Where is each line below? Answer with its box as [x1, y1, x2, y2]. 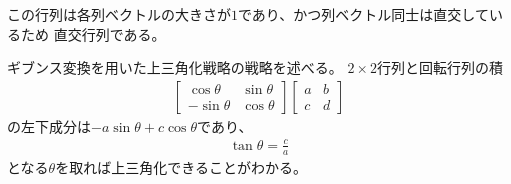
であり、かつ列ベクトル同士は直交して [238, 4, 489, 24]
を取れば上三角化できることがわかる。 [55, 156, 307, 177]
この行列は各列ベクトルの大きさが [7, 4, 231, 24]
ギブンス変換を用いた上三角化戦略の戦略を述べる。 [7, 57, 343, 78]
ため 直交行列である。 [20, 23, 166, 44]
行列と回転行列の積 [376, 57, 503, 78]
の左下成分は [7, 115, 91, 136]
